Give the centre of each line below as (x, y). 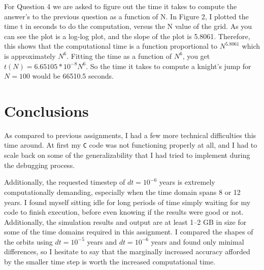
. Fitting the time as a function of (119, 56)
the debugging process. (40, 165)
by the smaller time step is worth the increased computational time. (110, 262)
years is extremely (187, 182)
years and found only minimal (197, 241)
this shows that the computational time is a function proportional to (111, 46)
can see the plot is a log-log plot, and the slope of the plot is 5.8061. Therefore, (127, 36)
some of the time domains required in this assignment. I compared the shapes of (129, 232)
